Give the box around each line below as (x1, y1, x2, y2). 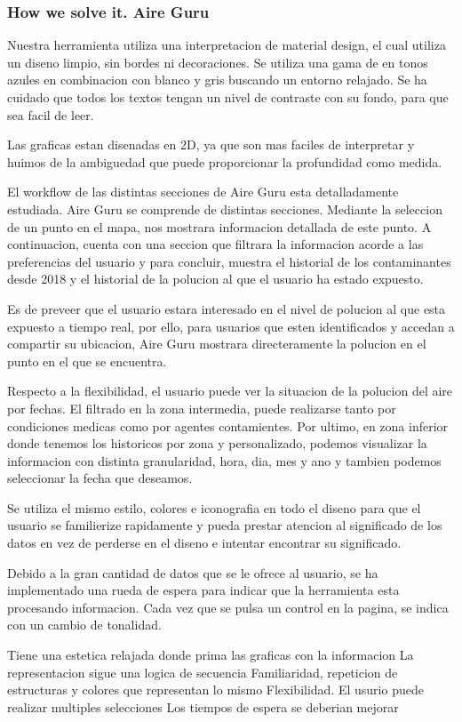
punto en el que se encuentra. (7, 351, 167, 370)
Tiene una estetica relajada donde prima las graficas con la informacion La (7, 646, 414, 664)
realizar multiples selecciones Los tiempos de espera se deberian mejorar (7, 697, 399, 716)
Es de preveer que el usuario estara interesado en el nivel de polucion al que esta (7, 299, 446, 317)
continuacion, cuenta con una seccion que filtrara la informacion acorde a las (7, 235, 424, 253)
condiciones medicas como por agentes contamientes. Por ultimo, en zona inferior (7, 416, 449, 435)
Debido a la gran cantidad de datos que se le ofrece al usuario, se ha (7, 563, 378, 582)
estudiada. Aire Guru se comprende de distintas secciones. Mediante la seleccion (7, 199, 442, 218)
